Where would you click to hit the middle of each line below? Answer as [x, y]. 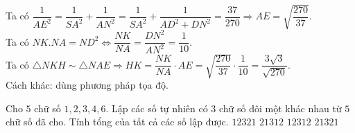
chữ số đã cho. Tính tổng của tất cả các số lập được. [117, 122]
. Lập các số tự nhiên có [157, 108]
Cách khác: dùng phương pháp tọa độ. [87, 85]
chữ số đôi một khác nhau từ [280, 108]
